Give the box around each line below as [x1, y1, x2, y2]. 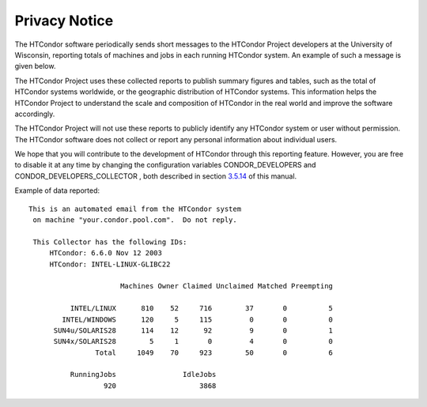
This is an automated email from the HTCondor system [28, 204, 241, 213]
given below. [14, 62, 56, 71]
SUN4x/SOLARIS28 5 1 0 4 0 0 [53, 337, 334, 346]
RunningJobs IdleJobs [70, 370, 217, 379]
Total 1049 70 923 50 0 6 [95, 348, 334, 357]
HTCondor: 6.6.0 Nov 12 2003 [49, 249, 162, 258]
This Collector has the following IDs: [32, 237, 187, 247]
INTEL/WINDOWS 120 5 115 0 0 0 [62, 315, 334, 324]
